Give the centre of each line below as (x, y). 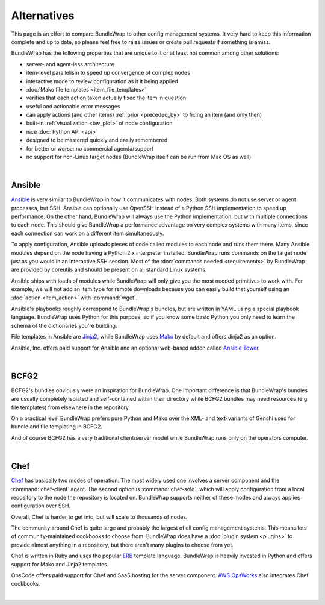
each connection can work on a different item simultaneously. (88, 233)
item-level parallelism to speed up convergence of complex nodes (108, 73)
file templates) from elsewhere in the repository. (71, 407)
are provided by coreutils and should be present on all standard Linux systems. (109, 270)
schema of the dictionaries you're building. (64, 325)
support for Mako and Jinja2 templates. (60, 564)
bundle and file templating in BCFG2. (57, 427)
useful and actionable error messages (73, 106)
